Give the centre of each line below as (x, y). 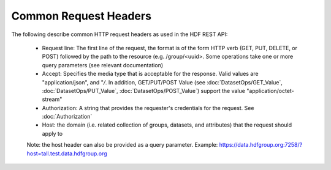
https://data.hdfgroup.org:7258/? (261, 145)
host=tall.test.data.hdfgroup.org (67, 153)
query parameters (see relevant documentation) (103, 65)
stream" (52, 99)
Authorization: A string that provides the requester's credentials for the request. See (148, 108)
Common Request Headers (81, 16)
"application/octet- (270, 91)
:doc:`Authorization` (67, 117)
